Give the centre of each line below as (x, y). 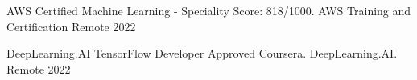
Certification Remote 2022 (71, 26)
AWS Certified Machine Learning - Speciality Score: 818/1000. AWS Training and (209, 10)
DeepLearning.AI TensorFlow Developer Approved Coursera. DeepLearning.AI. (202, 53)
